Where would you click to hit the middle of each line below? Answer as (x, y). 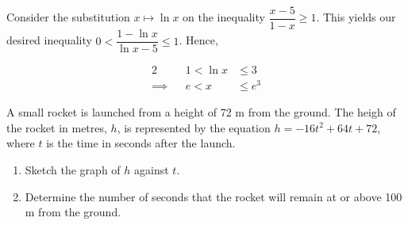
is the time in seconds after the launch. (141, 143)
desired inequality (49, 40)
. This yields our (356, 17)
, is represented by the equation (194, 127)
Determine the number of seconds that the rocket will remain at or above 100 (214, 196)
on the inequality (224, 17)
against (152, 170)
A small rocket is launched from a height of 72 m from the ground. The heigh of (201, 112)
